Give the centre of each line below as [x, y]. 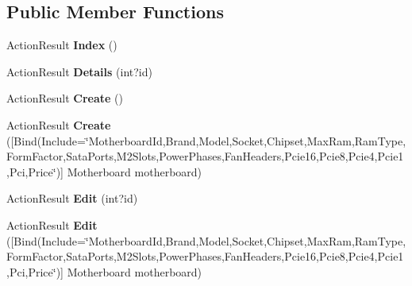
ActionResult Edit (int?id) [72, 198]
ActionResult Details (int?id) [79, 71]
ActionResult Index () [62, 45]
